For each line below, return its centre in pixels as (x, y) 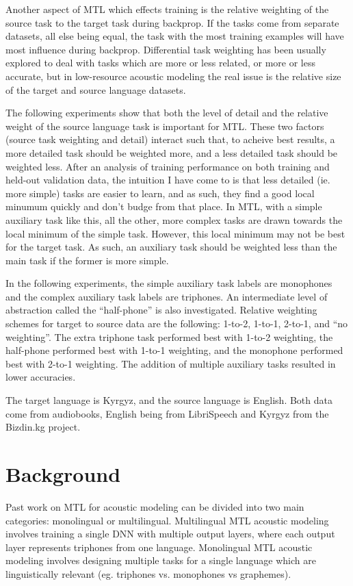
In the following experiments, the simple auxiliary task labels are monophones (169, 283)
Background (63, 474)
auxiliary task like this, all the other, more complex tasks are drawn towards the (174, 219)
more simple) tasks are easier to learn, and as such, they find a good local (160, 193)
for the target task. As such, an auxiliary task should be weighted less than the (171, 247)
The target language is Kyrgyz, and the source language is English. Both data (169, 400)
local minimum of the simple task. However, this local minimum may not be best (175, 233)
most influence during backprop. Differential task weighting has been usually (166, 49)
